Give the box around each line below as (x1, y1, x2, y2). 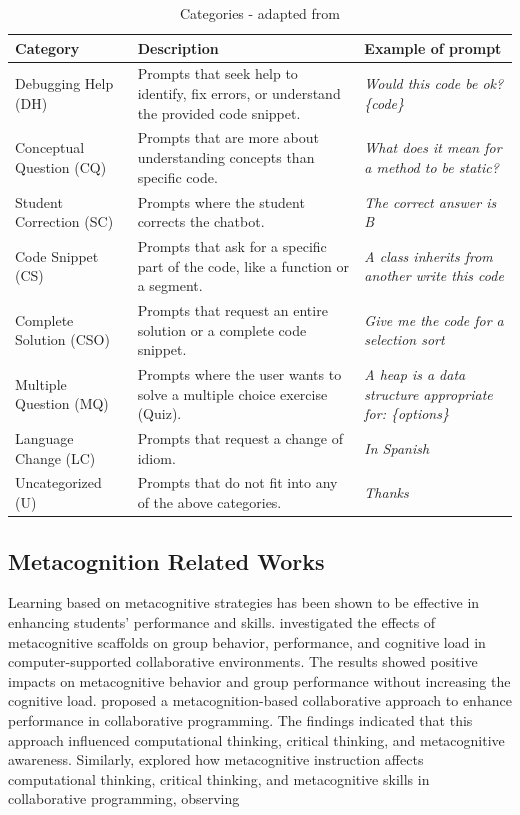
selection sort (364, 329, 445, 350)
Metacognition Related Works (8, 545, 325, 576)
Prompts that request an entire (137, 299, 328, 320)
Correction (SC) (15, 211, 114, 232)
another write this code (364, 265, 504, 286)
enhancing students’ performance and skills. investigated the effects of (8, 611, 436, 632)
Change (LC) (15, 447, 96, 468)
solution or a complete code (137, 319, 307, 340)
